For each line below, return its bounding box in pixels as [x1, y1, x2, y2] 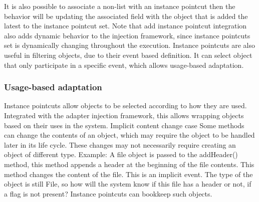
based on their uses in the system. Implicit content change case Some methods [4, 120, 244, 130]
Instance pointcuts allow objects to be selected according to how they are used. [4, 100, 247, 111]
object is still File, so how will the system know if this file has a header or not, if [4, 179, 251, 189]
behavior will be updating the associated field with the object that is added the [4, 10, 248, 21]
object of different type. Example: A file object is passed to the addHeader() [4, 149, 238, 160]
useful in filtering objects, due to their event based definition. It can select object [4, 49, 252, 60]
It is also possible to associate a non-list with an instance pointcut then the [4, 1, 235, 11]
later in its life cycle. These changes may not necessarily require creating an [4, 139, 236, 150]
